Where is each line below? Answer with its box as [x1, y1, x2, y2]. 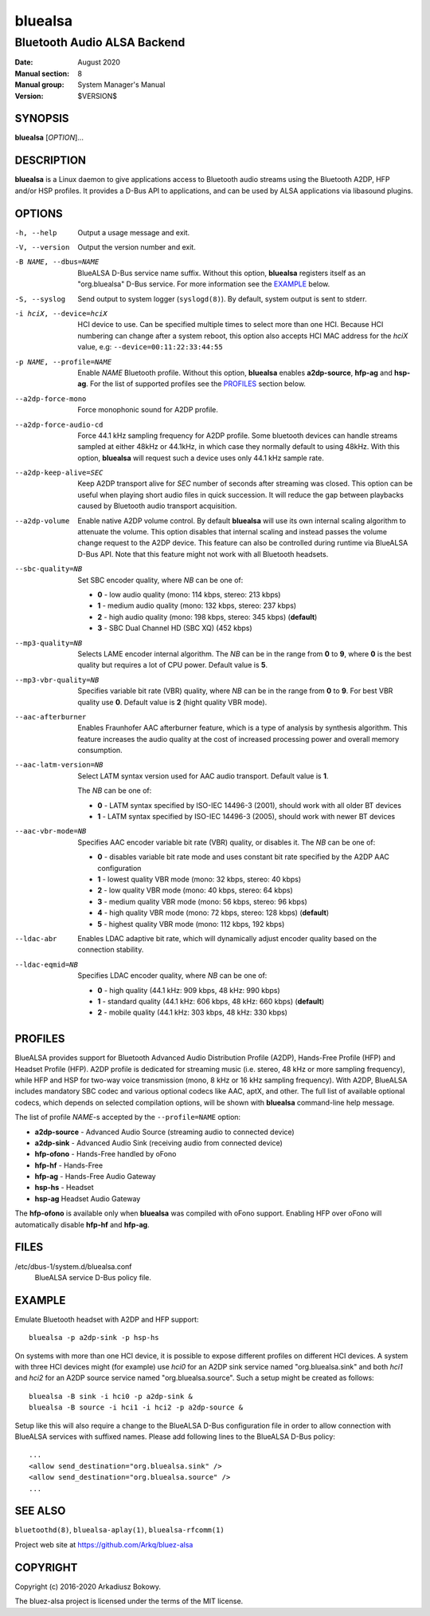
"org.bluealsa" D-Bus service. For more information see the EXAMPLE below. [77, 279, 330, 289]
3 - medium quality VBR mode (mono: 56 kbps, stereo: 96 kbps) [97, 897, 308, 906]
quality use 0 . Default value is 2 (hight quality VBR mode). [77, 697, 268, 707]
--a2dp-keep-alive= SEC [14, 468, 104, 478]
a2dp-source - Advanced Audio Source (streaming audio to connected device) [34, 1127, 295, 1137]
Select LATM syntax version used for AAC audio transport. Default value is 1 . [77, 771, 329, 781]
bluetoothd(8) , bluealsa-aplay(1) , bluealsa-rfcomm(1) [14, 1525, 225, 1535]
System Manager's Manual [77, 80, 166, 89]
